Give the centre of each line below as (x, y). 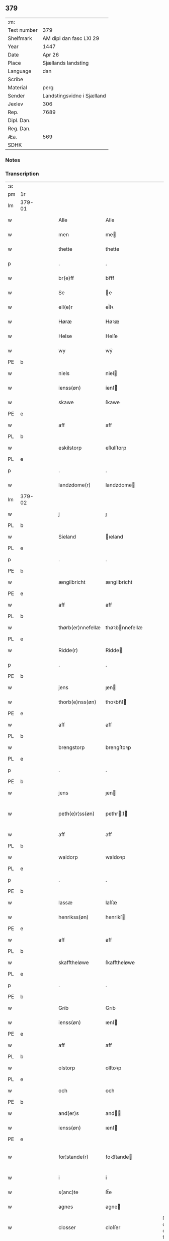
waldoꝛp (115, 857)
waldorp (68, 857)
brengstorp (72, 747)
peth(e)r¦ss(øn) (76, 814)
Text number (23, 30)
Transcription (22, 174)
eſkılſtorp (116, 448)
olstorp (67, 1068)
